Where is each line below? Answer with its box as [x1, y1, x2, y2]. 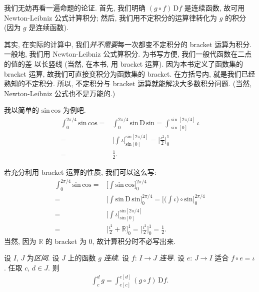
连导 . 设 [159, 252, 185, 263]
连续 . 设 [103, 252, 129, 263]
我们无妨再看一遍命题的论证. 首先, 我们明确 [4, 3, 146, 13]
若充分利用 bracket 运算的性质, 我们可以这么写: [4, 166, 156, 177]
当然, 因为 [4, 235, 36, 246]
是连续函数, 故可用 [184, 3, 245, 13]
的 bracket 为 [45, 235, 86, 246]
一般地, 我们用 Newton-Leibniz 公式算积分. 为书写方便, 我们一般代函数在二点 [4, 49, 252, 59]
